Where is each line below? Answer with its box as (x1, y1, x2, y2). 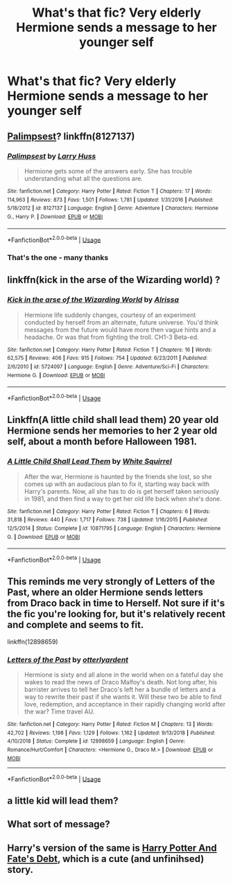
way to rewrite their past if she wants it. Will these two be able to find (24, 693, 222, 701)
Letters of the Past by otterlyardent (7, 655, 129, 664)
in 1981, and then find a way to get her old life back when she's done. (24, 494, 222, 503)
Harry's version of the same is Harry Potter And (7, 842, 217, 854)
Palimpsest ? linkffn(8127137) (7, 130, 135, 142)
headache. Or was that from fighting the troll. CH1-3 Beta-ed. (24, 333, 199, 341)
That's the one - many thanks (7, 253, 109, 263)
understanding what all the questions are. (24, 174, 144, 182)
